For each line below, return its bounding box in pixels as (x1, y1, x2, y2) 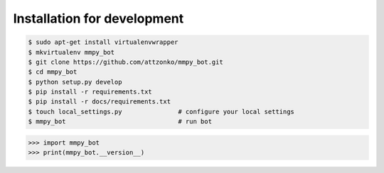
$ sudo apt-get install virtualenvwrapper (28, 38, 178, 46)
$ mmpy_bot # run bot (28, 118, 213, 125)
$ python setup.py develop (28, 78, 122, 86)
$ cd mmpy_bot (28, 68, 78, 76)
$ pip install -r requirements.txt (28, 88, 152, 96)
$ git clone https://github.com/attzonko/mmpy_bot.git (28, 57, 223, 66)
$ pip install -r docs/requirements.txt (28, 98, 171, 106)
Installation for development (13, 11, 184, 26)
